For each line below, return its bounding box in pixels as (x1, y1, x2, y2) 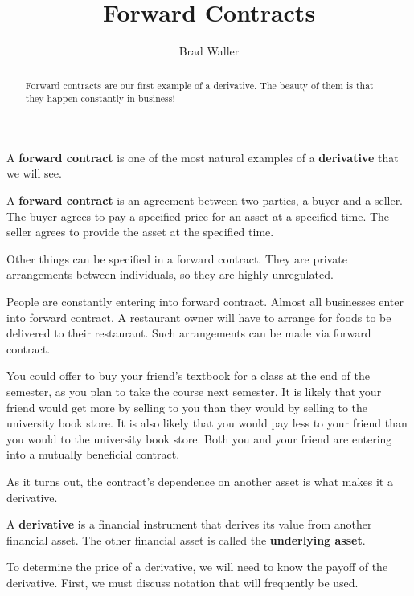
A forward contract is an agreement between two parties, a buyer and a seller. (6, 192, 404, 209)
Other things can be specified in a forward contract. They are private (6, 250, 347, 267)
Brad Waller (178, 43, 240, 59)
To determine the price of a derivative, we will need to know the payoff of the (6, 558, 388, 575)
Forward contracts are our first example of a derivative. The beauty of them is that (25, 78, 374, 92)
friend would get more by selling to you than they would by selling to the (6, 398, 368, 415)
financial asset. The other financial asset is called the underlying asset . (6, 531, 366, 548)
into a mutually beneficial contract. (6, 446, 180, 463)
